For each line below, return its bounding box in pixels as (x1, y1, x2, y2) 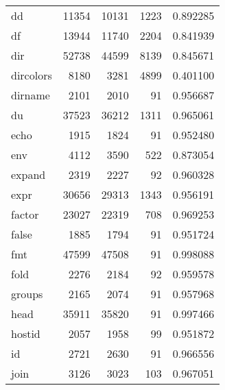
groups (11, 286, 43, 302)
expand (11, 167, 46, 182)
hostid (11, 326, 40, 341)
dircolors (11, 67, 52, 83)
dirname (11, 87, 50, 103)
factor (11, 206, 39, 222)
